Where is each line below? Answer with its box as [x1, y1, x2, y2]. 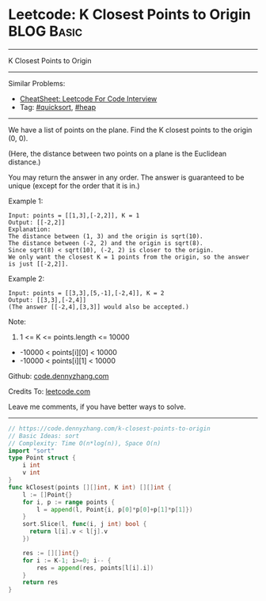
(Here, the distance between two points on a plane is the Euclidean [8, 149, 227, 158]
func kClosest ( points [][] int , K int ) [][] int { [8, 483, 172, 491]
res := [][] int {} [22, 549, 80, 557]
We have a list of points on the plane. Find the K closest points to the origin [8, 125, 253, 134]
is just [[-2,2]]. [8, 259, 69, 268]
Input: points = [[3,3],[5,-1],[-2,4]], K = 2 [8, 289, 165, 297]
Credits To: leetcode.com [8, 386, 91, 396]
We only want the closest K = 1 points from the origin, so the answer [8, 253, 249, 261]
